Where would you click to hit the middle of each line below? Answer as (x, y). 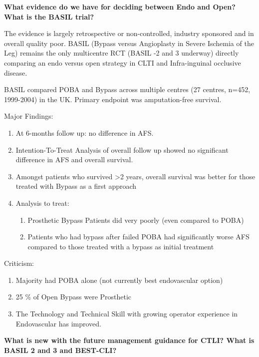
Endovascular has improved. (58, 323)
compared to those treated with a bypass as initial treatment (121, 246)
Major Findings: (29, 116)
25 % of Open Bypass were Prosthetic (74, 297)
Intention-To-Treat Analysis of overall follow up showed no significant (122, 149)
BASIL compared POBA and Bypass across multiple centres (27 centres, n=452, (127, 89)
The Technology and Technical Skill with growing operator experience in (127, 314)
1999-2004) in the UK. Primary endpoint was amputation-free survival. (113, 99)
